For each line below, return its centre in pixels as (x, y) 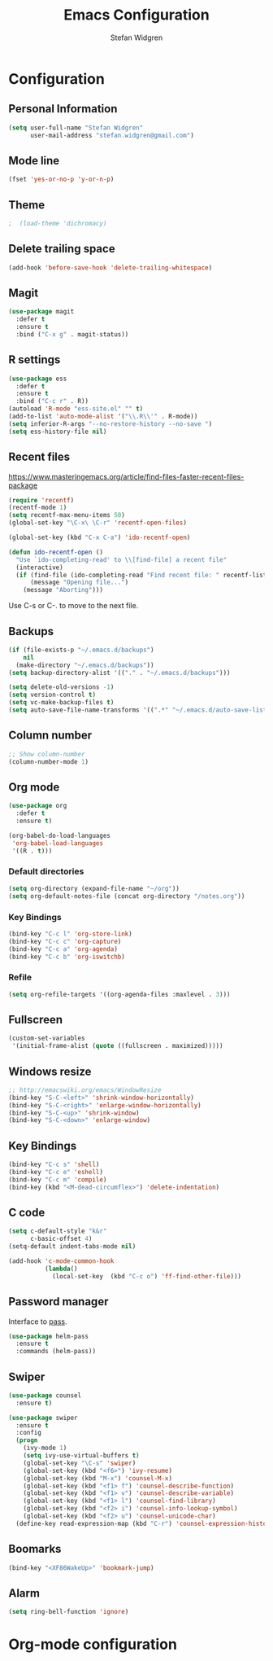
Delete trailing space (62, 249)
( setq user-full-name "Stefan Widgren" (76, 128)
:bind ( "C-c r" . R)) (52, 401)
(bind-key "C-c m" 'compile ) (58, 1179)
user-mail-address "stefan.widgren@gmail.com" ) (112, 135)
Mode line (34, 160)
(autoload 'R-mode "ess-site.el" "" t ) (76, 409)
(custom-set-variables (47, 1039)
